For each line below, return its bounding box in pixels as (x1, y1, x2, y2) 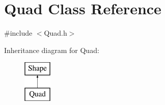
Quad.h (44, 28, 67, 38)
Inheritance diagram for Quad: (4, 44, 99, 55)
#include (4, 28, 33, 38)
